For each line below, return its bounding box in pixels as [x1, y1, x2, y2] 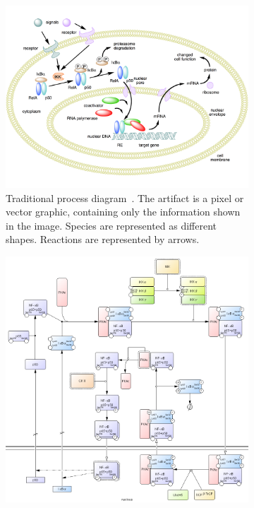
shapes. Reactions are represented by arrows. [6, 232, 200, 247]
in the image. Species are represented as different [6, 218, 217, 232]
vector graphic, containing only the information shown [6, 204, 241, 219]
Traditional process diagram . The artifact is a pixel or [6, 190, 244, 205]
